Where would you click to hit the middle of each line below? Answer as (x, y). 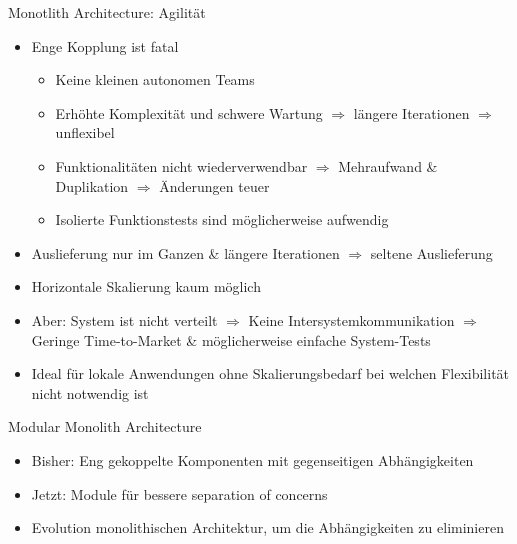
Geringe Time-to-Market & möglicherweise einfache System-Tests (231, 339)
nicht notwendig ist (90, 392)
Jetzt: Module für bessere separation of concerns (179, 493)
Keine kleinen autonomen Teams (155, 79)
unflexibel (85, 132)
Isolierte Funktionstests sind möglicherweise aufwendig (222, 219)
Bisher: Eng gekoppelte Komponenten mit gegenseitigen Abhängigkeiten (252, 459)
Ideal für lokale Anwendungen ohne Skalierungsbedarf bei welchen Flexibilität (270, 373)
